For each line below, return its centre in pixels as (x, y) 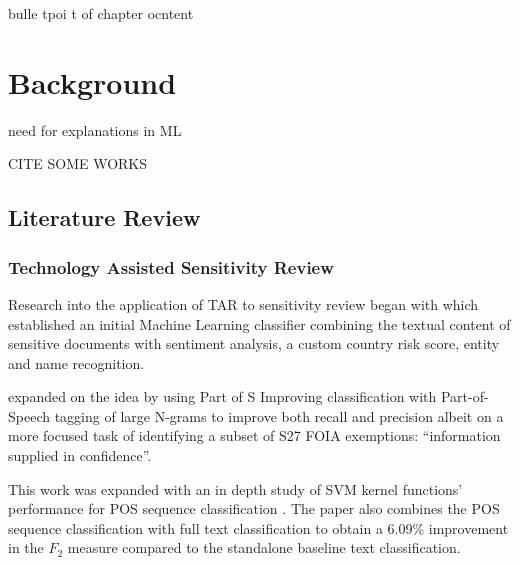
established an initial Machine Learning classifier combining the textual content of (259, 323)
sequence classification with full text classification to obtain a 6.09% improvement (258, 527)
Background (92, 81)
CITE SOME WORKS (78, 163)
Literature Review (104, 217)
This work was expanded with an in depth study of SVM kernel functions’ (235, 488)
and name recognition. (76, 362)
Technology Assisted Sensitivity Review (171, 266)
